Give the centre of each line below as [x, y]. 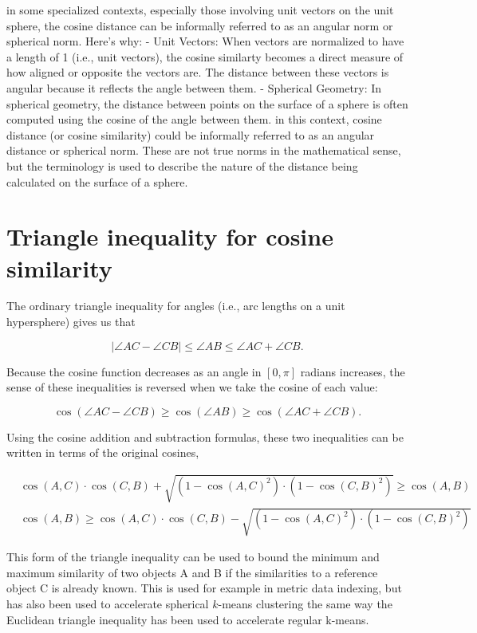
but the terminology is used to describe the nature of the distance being [182, 165]
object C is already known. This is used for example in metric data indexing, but [204, 588]
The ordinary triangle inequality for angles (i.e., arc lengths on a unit [176, 306]
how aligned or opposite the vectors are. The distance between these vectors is [198, 72]
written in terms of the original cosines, [103, 452]
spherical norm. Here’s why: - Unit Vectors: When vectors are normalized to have [205, 41]
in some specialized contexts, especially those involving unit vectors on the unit [200, 10]
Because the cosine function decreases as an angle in [134, 371]
